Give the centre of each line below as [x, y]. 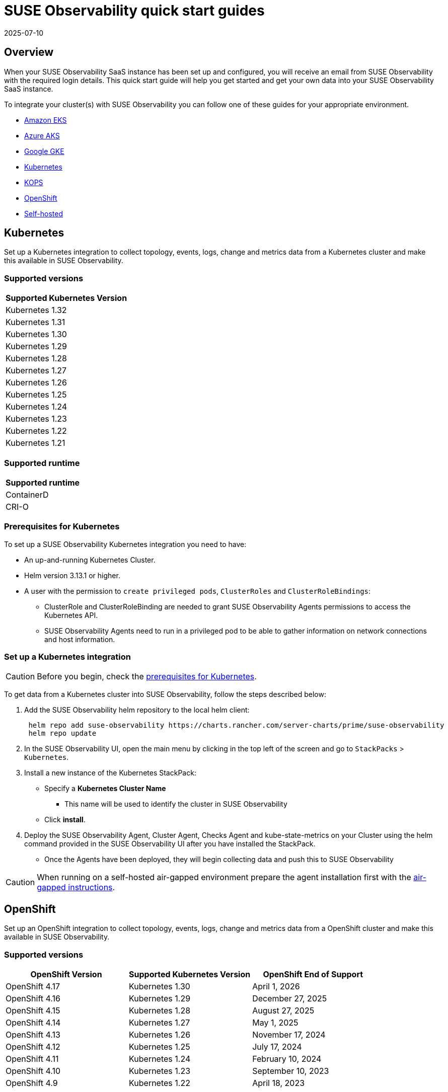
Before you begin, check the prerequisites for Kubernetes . [147, 677]
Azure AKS [42, 135]
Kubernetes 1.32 [36, 310]
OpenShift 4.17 [33, 987]
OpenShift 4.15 [33, 1011]
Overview [29, 52]
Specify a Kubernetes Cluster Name [105, 789]
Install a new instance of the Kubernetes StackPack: [110, 773]
